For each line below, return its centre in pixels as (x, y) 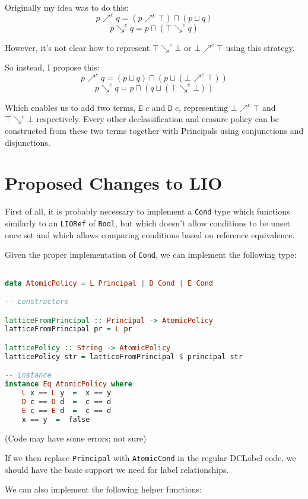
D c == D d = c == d (66, 402)
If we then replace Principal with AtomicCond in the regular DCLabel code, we (150, 458)
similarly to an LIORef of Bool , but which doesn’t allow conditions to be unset (148, 223)
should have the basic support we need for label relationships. (117, 469)
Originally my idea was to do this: (67, 7)
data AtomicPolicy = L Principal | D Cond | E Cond (109, 283)
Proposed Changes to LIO (114, 183)
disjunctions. (28, 142)
